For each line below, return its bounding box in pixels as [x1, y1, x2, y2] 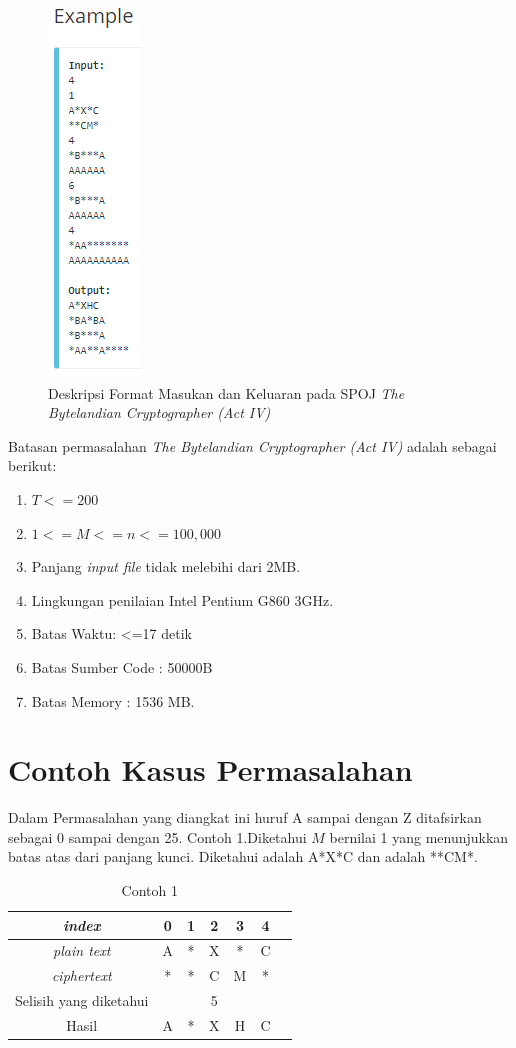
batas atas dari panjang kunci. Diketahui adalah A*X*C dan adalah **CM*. [8, 846, 478, 867]
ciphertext [51, 965, 112, 986]
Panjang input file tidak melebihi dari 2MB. [31, 556, 301, 577]
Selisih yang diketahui [15, 990, 149, 1011]
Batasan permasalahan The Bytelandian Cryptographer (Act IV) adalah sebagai [8, 435, 497, 456]
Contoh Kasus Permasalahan [8, 749, 413, 790]
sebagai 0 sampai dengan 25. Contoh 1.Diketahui [8, 826, 307, 847]
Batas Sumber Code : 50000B [31, 656, 213, 677]
